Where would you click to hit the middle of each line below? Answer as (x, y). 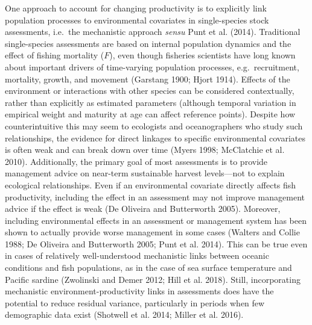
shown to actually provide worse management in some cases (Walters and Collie (152, 232)
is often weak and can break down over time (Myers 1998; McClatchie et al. (145, 150)
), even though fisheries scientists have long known (202, 55)
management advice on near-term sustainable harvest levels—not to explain (145, 173)
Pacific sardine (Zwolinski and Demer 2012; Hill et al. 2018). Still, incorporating (153, 279)
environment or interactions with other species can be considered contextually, (150, 91)
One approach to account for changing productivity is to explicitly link (136, 8)
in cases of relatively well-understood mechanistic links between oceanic (137, 255)
